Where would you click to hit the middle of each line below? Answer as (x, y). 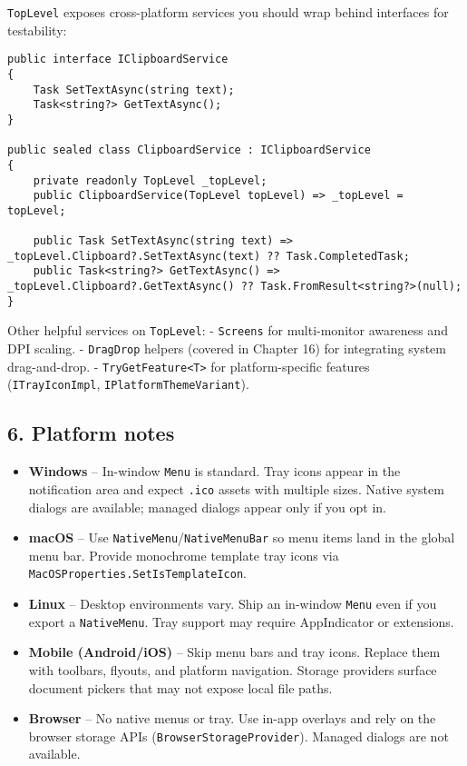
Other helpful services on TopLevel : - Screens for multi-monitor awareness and (228, 330)
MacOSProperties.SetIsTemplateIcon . (137, 573)
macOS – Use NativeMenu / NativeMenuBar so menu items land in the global (242, 537)
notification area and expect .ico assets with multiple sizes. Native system (236, 488)
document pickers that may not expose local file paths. (180, 687)
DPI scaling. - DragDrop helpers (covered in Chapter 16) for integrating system (227, 348)
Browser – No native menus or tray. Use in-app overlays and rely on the (232, 718)
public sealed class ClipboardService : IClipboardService (189, 150)
